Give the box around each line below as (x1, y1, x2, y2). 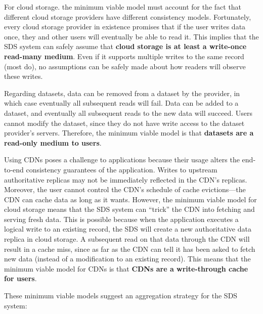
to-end (4, 164, 24, 174)
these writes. (4, 71, 43, 81)
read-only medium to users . (4, 137, 102, 148)
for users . (4, 273, 37, 284)
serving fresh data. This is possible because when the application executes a (4, 213, 239, 224)
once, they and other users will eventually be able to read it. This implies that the (4, 31, 259, 41)
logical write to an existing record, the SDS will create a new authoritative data (4, 223, 251, 234)
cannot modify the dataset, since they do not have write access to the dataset (4, 117, 245, 128)
